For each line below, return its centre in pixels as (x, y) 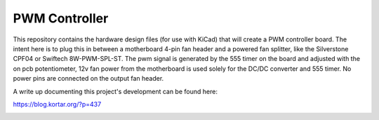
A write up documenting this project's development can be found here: (115, 91)
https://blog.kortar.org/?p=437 (57, 104)
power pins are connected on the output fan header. (88, 79)
